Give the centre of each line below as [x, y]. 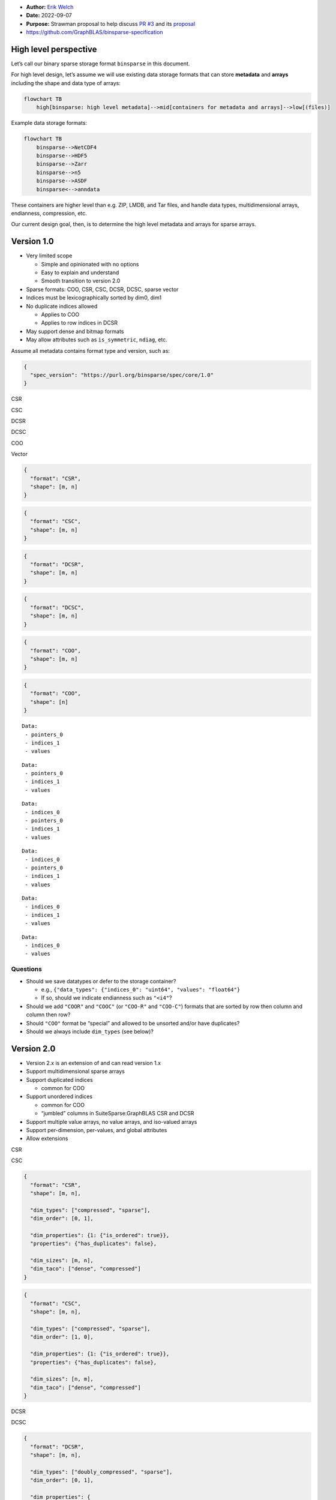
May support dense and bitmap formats [75, 331]
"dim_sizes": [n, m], [62, 1379]
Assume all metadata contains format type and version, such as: [91, 350]
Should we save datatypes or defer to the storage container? [101, 981]
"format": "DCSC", [57, 607]
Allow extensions [47, 1138]
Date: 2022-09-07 [49, 16]
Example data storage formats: [49, 123]
